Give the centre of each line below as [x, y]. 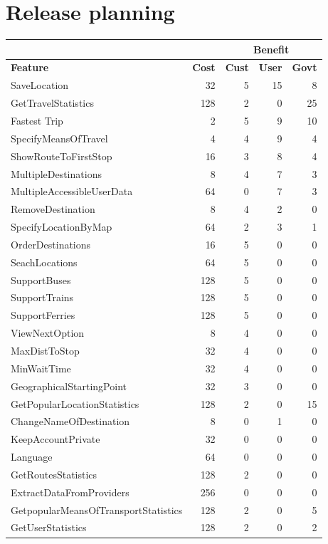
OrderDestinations [51, 244]
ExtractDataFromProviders [70, 492]
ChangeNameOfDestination [70, 421]
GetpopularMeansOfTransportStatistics [97, 509]
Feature [30, 67]
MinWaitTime [41, 368]
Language [32, 457]
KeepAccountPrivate [55, 439]
